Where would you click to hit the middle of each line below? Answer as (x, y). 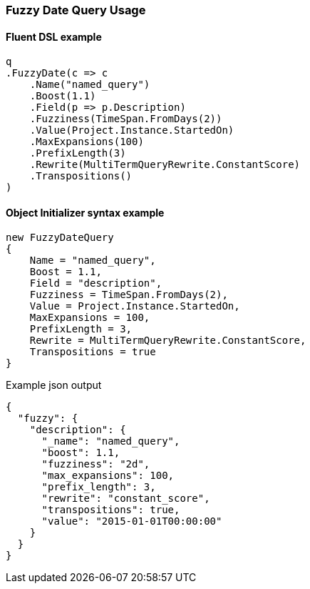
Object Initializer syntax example (85, 212)
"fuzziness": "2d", (96, 464)
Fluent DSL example (54, 36)
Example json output (54, 385)
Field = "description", (96, 283)
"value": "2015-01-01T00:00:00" (132, 521)
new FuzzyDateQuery (60, 238)
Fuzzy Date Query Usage (76, 10)
